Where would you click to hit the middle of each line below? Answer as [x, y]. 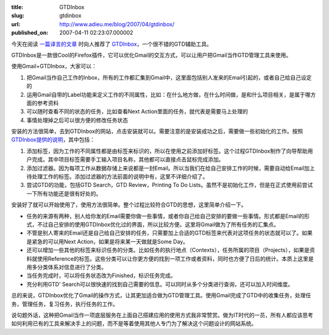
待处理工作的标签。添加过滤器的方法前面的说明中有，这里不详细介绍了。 [117, 177]
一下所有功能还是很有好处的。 [64, 193]
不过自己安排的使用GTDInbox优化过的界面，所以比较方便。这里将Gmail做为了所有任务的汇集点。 [158, 224]
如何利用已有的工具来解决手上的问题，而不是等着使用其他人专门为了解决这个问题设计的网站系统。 [134, 323]
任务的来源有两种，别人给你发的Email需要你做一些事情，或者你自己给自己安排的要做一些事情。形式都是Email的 [165, 216]
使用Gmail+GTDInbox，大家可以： [54, 66]
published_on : [30, 33]
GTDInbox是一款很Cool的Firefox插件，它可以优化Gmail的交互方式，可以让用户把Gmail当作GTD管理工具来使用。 [151, 55]
